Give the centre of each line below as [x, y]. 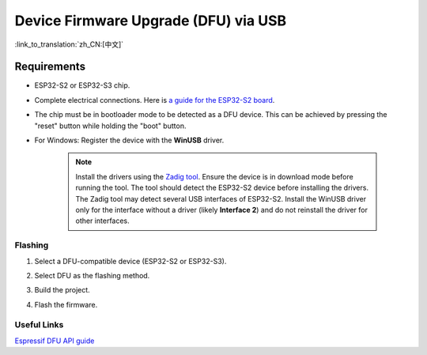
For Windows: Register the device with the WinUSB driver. [129, 140]
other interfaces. [102, 221]
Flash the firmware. [66, 304]
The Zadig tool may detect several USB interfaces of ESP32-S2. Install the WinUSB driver [221, 198]
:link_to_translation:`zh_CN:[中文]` [69, 44]
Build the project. [62, 290]
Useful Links [39, 325]
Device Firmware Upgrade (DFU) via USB [151, 21]
